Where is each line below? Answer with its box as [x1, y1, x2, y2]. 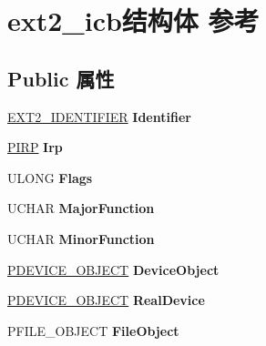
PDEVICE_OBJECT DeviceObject [7, 259, 220, 279]
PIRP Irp [7, 137, 63, 157]
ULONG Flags [7, 168, 93, 187]
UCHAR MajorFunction [7, 198, 155, 218]
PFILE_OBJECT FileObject [7, 321, 179, 340]
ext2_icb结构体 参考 [7, 2, 260, 39]
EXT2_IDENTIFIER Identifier [7, 107, 191, 126]
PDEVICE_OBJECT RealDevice [7, 290, 205, 310]
